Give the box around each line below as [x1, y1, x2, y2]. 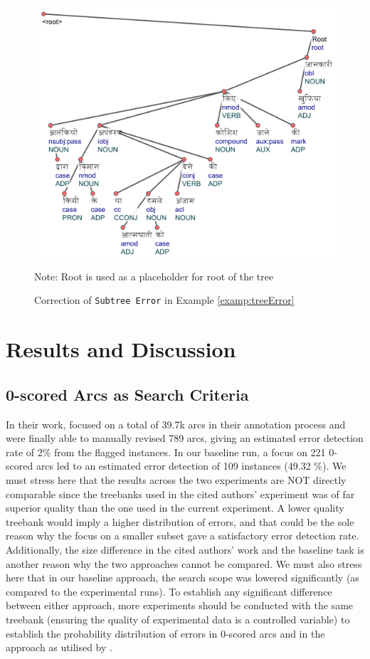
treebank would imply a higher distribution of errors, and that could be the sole [6, 514, 354, 529]
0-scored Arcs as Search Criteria [6, 383, 249, 405]
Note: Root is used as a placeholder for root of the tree [34, 268, 274, 283]
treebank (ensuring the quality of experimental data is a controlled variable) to [6, 611, 350, 626]
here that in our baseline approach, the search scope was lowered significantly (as [6, 570, 359, 585]
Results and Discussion [6, 334, 236, 364]
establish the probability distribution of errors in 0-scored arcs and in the [6, 626, 325, 640]
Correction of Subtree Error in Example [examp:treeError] [34, 292, 295, 307]
